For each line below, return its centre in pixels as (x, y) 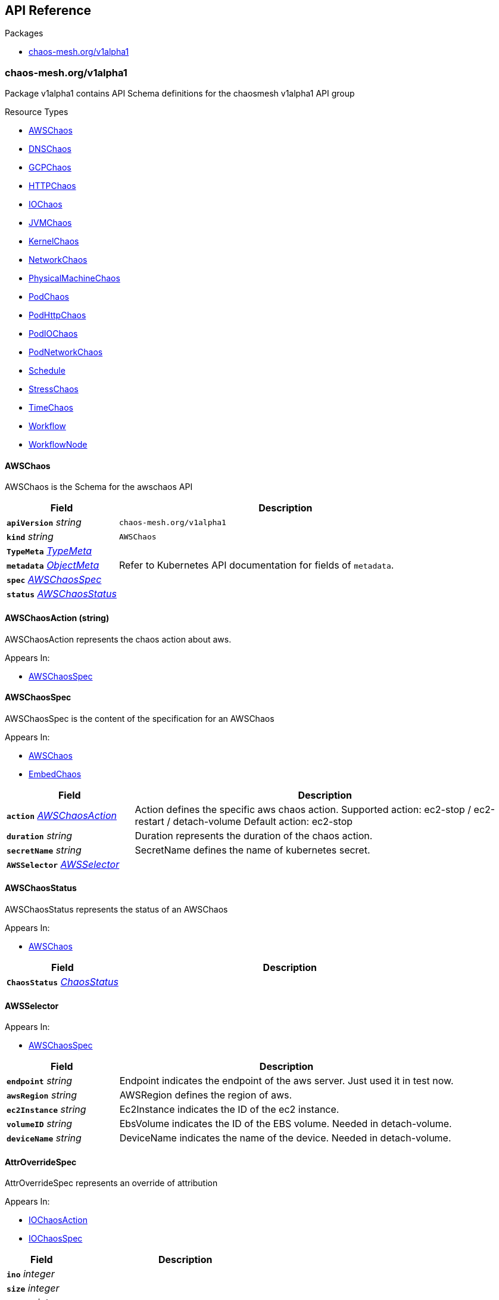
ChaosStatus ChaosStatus (63, 982)
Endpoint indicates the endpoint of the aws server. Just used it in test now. (286, 1081)
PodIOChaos (53, 334)
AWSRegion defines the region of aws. (206, 1095)
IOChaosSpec (56, 1239)
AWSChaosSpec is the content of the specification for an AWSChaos (140, 718)
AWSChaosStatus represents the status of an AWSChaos (116, 910)
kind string (30, 537)
